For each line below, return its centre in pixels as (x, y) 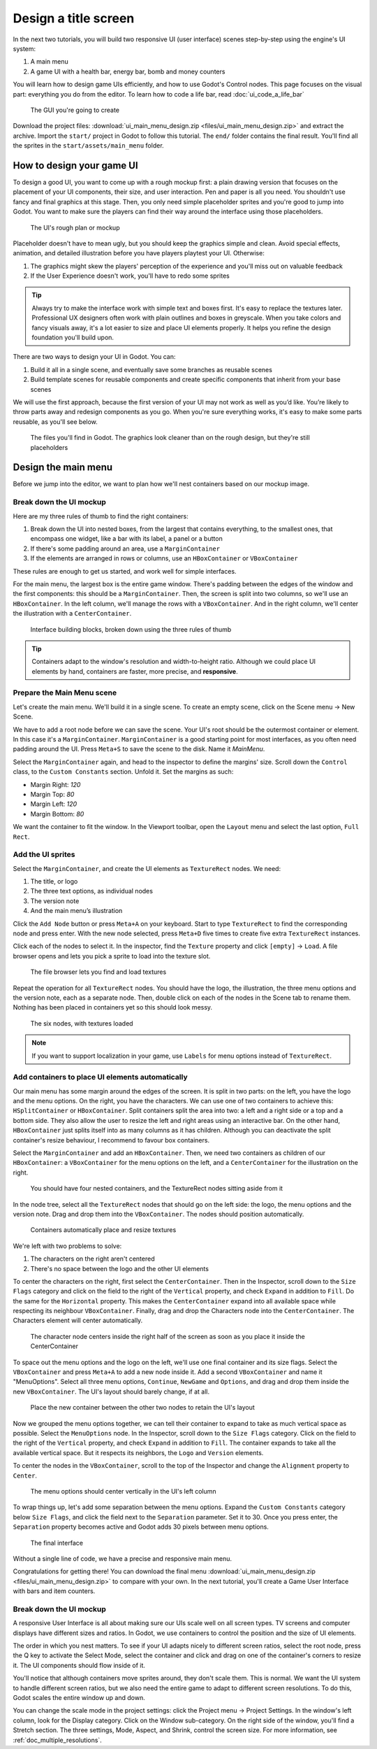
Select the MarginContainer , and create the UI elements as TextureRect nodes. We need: (147, 868)
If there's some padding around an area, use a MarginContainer (125, 548)
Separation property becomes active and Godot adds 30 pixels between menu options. (141, 1527)
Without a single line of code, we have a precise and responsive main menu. (122, 1558)
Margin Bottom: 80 (57, 814)
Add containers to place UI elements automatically (100, 1077)
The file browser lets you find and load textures (98, 972)
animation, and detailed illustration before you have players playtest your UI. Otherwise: (139, 253)
